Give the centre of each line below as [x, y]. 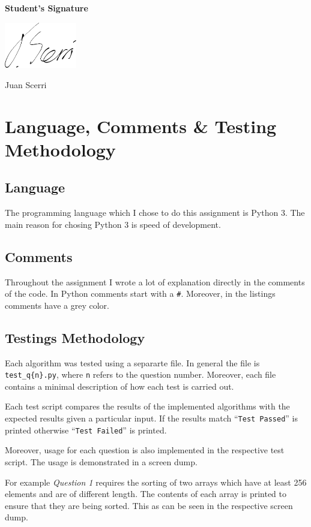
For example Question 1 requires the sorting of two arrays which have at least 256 [156, 482]
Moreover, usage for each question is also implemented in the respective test [145, 450]
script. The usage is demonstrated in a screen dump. [101, 461]
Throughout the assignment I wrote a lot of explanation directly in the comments [155, 281]
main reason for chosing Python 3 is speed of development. [113, 224]
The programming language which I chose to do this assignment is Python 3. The [155, 213]
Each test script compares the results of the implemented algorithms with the [147, 406]
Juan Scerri [26, 84]
